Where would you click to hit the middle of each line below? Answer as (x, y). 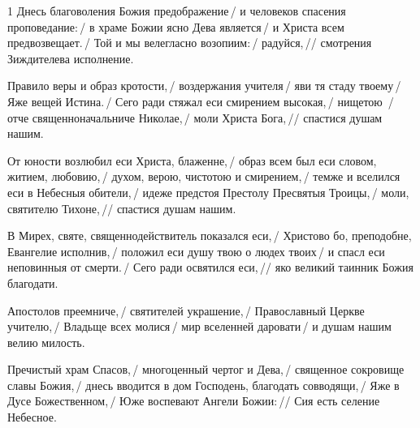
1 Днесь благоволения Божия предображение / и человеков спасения (177, 11)
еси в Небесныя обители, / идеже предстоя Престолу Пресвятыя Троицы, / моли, (208, 192)
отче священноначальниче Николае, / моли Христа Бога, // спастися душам (195, 117)
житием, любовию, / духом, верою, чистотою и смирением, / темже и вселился (204, 176)
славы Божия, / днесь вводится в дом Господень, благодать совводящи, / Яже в (204, 385)
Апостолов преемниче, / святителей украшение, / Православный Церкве (186, 310)
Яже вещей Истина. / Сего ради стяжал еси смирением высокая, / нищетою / (201, 101)
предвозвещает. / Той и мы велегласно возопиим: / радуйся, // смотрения (190, 43)
